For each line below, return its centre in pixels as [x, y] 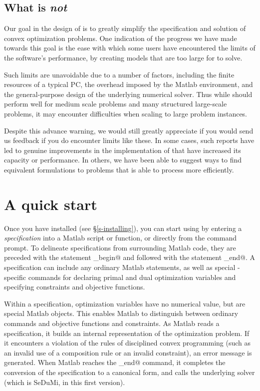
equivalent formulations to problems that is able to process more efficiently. [119, 169]
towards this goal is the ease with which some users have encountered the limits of [130, 48]
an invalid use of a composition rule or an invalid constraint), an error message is [128, 352]
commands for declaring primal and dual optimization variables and [132, 277]
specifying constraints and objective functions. [75, 287]
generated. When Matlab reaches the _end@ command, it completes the [115, 362]
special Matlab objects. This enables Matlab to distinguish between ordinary [121, 313]
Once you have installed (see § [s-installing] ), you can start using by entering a [123, 228]
